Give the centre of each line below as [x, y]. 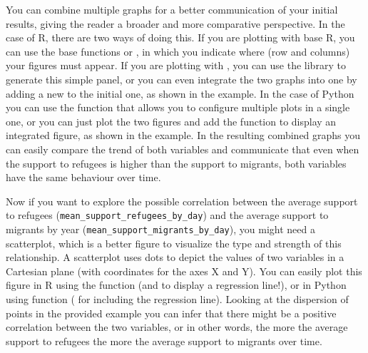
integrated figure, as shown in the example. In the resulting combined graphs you [183, 135]
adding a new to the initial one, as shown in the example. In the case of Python [180, 93]
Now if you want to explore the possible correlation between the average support [182, 201]
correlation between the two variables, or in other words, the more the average [177, 327]
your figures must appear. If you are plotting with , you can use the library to [176, 65]
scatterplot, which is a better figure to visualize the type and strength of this [174, 243]
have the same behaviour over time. [83, 177]
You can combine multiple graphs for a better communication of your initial [172, 9]
